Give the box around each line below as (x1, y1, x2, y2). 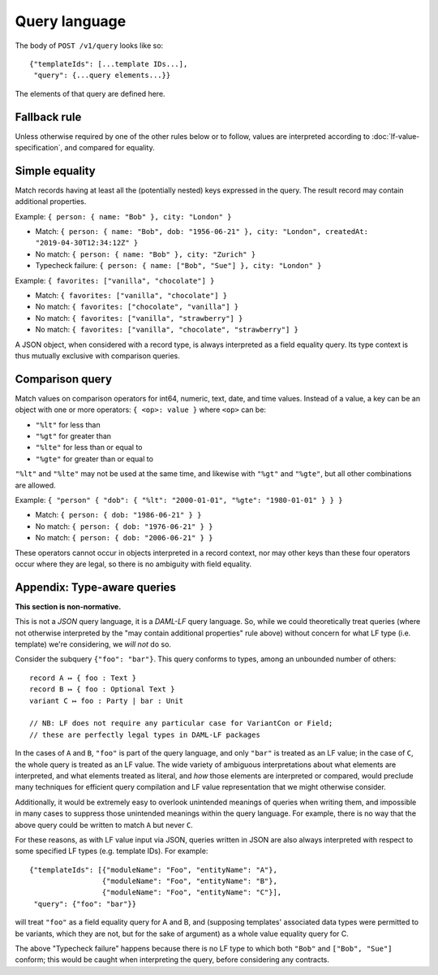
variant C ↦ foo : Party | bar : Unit (29, 695, 184, 705)
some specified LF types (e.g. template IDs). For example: (15, 846, 208, 856)
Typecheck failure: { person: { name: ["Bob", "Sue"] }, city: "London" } (35, 261, 322, 271)
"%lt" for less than (35, 419, 101, 430)
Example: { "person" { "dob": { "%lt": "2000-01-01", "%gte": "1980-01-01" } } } (15, 496, 343, 505)
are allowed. (15, 480, 56, 490)
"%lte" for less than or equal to (35, 443, 143, 453)
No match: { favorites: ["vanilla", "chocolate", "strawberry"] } (35, 325, 299, 335)
